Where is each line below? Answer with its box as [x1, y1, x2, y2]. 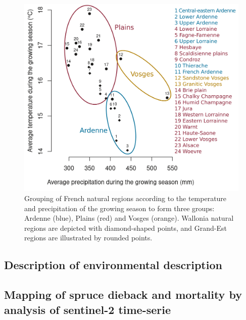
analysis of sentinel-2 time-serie [4, 301, 171, 317]
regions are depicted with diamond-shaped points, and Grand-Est [24, 222, 227, 233]
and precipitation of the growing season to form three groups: [24, 203, 215, 213]
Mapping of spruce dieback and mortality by [4, 287, 242, 302]
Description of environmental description [4, 257, 222, 273]
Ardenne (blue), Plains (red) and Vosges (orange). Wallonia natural [24, 213, 234, 223]
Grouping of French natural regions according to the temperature [24, 193, 227, 203]
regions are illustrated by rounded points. [24, 232, 153, 243]
